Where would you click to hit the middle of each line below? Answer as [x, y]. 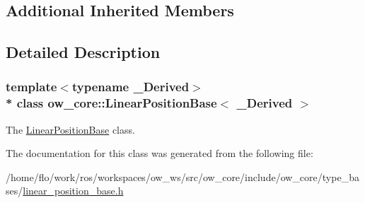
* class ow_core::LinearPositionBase [111, 103]
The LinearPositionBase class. [70, 129]
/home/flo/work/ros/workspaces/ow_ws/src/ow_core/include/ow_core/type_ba [182, 176]
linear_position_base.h [73, 191]
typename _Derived [131, 87]
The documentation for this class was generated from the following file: [160, 153]
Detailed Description [83, 52]
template [31, 87]
